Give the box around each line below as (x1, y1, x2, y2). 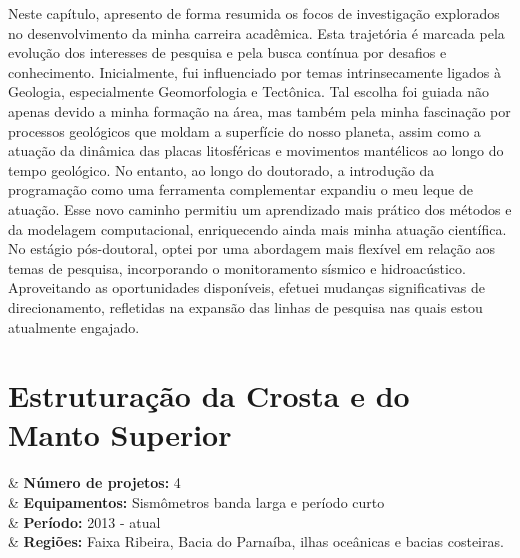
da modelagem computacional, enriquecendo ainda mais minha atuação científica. (8, 218, 507, 239)
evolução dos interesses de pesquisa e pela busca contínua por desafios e (8, 42, 447, 63)
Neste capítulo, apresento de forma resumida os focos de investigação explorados (8, 3, 500, 23)
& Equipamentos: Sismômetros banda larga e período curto (8, 492, 385, 512)
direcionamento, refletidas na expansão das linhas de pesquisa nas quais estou (8, 296, 483, 317)
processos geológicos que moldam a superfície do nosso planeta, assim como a (8, 120, 481, 141)
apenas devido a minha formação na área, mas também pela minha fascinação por (8, 100, 511, 121)
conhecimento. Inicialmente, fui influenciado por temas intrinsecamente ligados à (8, 61, 502, 82)
